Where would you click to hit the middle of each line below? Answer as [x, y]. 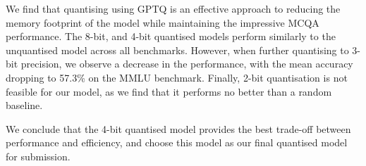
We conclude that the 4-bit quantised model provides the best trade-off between [178, 128]
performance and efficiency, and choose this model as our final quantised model [177, 142]
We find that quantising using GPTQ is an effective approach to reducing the [173, 8]
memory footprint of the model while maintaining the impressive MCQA [163, 22]
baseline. [24, 105]
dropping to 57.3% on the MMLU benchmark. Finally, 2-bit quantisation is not [177, 77]
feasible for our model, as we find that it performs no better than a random [169, 91]
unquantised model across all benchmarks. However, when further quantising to [177, 50]
